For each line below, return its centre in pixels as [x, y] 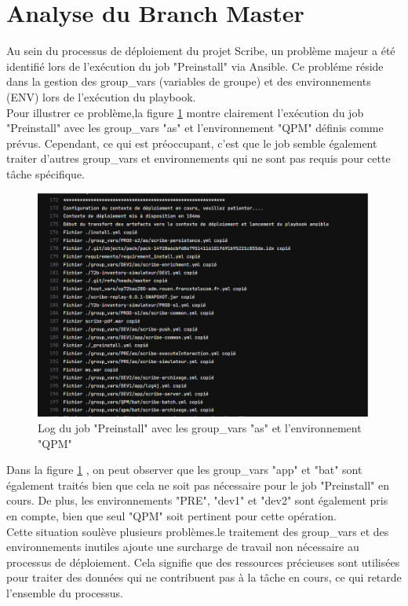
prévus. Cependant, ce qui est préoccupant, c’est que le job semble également [192, 143]
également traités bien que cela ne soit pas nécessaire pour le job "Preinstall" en [198, 485]
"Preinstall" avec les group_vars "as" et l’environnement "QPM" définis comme [195, 128]
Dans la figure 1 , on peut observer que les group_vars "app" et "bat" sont [184, 470]
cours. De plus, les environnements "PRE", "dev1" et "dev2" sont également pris [197, 500]
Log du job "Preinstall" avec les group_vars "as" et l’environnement [200, 427]
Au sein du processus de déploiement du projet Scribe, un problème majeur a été [201, 51]
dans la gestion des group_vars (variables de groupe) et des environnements [189, 81]
